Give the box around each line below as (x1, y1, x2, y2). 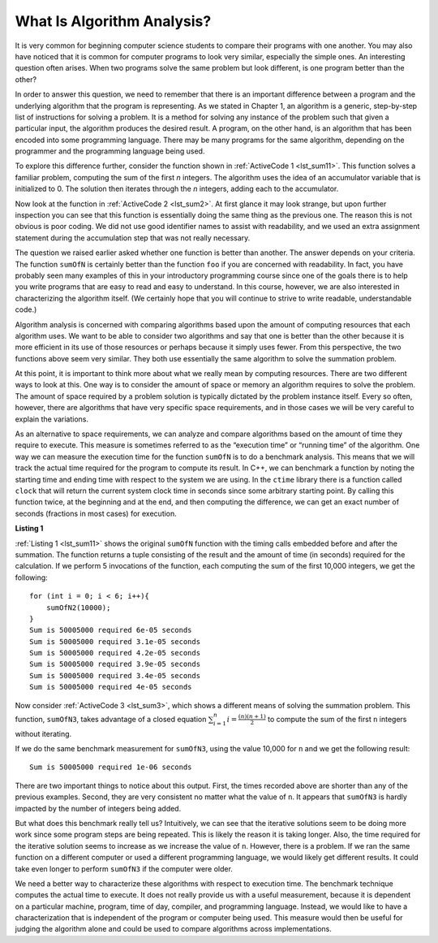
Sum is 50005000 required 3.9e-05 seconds (29, 660, 201, 669)
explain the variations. (15, 414, 89, 424)
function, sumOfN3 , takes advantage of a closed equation (15, 714, 207, 724)
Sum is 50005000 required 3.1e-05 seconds (29, 637, 201, 646)
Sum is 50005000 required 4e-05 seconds (29, 682, 192, 692)
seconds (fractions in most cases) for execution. (15, 508, 178, 518)
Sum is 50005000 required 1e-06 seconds (29, 763, 192, 772)
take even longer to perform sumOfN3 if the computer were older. (15, 863, 233, 873)
